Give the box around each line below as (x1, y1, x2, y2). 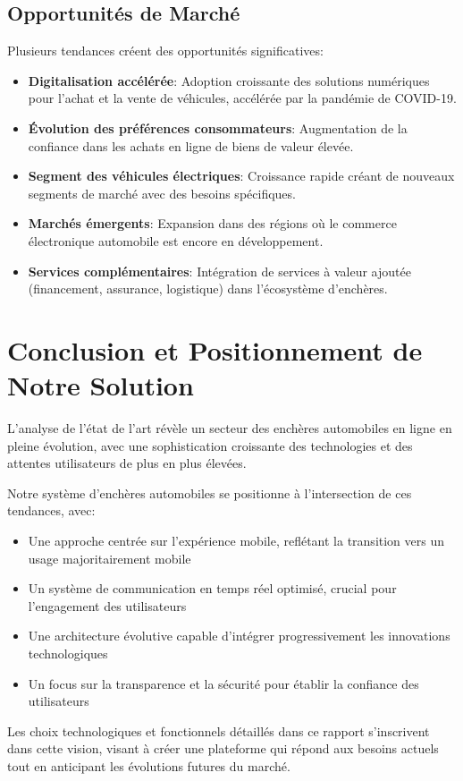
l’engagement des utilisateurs (28, 596, 187, 615)
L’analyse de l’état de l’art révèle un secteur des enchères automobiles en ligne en (7, 419, 452, 437)
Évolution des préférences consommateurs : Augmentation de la (28, 118, 408, 137)
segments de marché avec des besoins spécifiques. (28, 183, 296, 202)
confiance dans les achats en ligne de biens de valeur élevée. (28, 136, 354, 155)
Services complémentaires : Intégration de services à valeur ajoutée (28, 261, 411, 280)
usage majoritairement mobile (28, 548, 191, 567)
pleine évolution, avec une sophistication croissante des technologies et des (7, 436, 413, 454)
